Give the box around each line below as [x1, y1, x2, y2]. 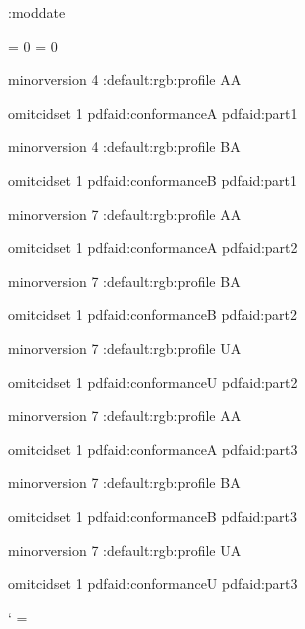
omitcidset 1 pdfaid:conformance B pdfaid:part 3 [8, 505, 297, 526]
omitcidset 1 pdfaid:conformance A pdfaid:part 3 [8, 438, 298, 459]
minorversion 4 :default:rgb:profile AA [8, 69, 242, 90]
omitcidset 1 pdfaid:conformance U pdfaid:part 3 [8, 573, 298, 594]
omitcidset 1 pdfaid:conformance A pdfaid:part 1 [8, 102, 298, 123]
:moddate [8, 2, 66, 22]
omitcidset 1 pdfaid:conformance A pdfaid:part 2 [8, 237, 298, 258]
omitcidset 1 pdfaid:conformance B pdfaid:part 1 [8, 169, 297, 190]
